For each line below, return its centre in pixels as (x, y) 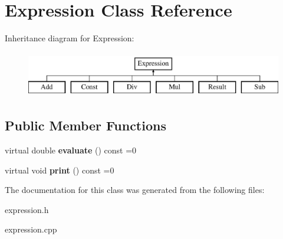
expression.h (27, 209)
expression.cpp (31, 229)
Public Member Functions (85, 125)
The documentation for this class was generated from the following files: (135, 190)
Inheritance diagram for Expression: (70, 38)
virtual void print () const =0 (60, 170)
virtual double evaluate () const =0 (71, 150)
